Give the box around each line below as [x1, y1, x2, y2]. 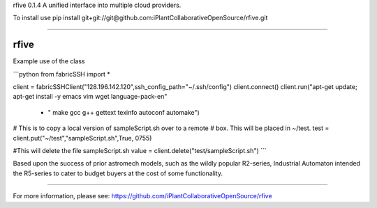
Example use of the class [13, 57, 85, 65]
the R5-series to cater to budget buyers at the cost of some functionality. [13, 169, 223, 177]
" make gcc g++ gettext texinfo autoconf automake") [47, 108, 200, 116]
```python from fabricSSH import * [13, 70, 111, 78]
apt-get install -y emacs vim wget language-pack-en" [13, 93, 168, 101]
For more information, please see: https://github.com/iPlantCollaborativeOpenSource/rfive [13, 192, 272, 200]
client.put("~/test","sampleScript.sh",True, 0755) [13, 134, 152, 142]
